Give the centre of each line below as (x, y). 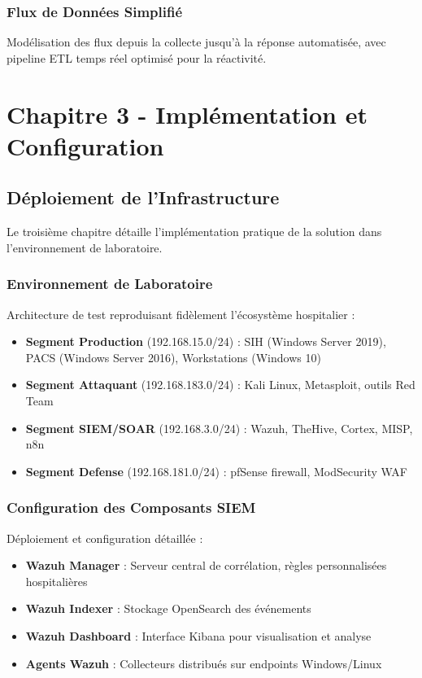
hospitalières (57, 581)
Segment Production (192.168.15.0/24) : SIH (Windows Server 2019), (206, 341)
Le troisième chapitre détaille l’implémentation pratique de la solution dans (194, 232)
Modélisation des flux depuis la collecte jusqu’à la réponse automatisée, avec (196, 42)
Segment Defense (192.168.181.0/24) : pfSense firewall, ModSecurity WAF (216, 471)
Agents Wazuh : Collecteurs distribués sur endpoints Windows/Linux (204, 663)
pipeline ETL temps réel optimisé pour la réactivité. (137, 57)
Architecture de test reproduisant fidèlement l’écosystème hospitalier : (181, 314)
